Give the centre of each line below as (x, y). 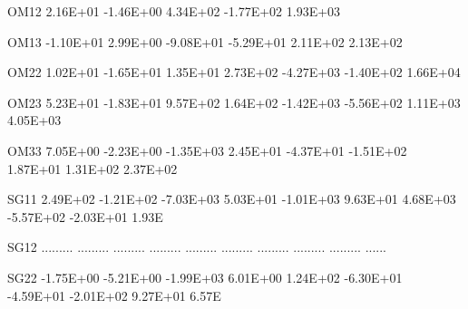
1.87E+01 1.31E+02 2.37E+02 (93, 168)
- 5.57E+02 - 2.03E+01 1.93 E (85, 216)
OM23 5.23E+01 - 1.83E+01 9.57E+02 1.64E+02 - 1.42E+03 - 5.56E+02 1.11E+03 (234, 102)
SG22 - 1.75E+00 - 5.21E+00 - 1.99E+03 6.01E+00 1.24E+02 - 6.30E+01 (205, 277)
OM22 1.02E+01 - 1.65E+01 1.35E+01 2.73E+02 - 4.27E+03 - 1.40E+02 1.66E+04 (234, 72)
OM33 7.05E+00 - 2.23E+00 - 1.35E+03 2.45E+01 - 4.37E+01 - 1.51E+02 (207, 150)
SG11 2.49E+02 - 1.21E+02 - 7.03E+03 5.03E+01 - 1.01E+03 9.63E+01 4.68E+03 (232, 199)
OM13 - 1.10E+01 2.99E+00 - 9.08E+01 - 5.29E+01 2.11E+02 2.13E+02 (205, 41)
